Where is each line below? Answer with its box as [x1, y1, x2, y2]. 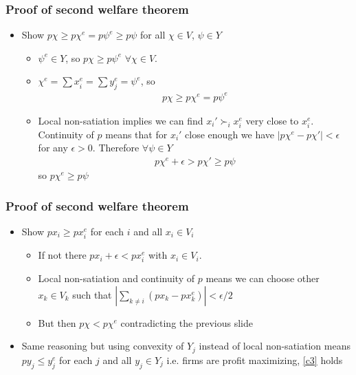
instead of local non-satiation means [199, 339, 351, 353]
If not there [38, 248, 87, 262]
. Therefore [92, 140, 140, 155]
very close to [245, 113, 299, 127]
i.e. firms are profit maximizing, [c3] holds [166, 352, 343, 367]
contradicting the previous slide [120, 315, 253, 330]
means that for [105, 127, 168, 141]
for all [140, 28, 166, 42]
